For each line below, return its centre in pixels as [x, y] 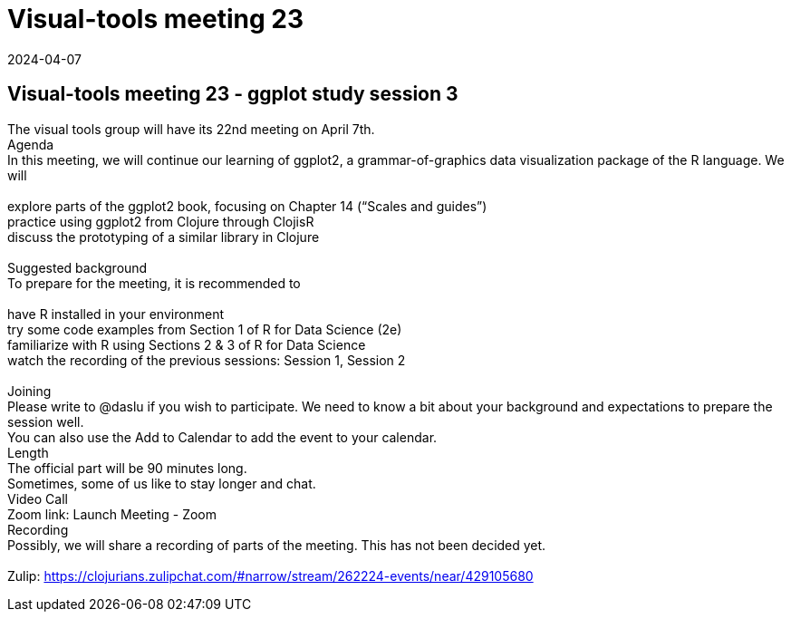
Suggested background [77, 267]
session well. [46, 421]
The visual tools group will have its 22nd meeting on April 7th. [191, 129]
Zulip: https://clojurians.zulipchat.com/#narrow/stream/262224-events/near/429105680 [270, 575]
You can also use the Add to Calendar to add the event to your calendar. [222, 437]
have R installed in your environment [116, 314]
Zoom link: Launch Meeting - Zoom [112, 514]
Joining [29, 391]
